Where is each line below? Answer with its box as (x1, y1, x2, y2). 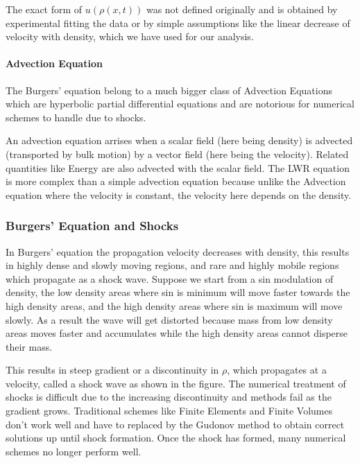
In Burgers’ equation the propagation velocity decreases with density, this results (6, 244, 350, 259)
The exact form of (6, 2, 83, 16)
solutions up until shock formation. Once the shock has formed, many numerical (6, 430, 346, 445)
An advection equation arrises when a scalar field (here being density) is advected (6, 133, 353, 148)
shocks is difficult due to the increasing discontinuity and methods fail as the (6, 390, 332, 404)
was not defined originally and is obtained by (146, 2, 338, 16)
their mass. (6, 339, 53, 353)
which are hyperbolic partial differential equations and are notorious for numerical (6, 96, 354, 111)
